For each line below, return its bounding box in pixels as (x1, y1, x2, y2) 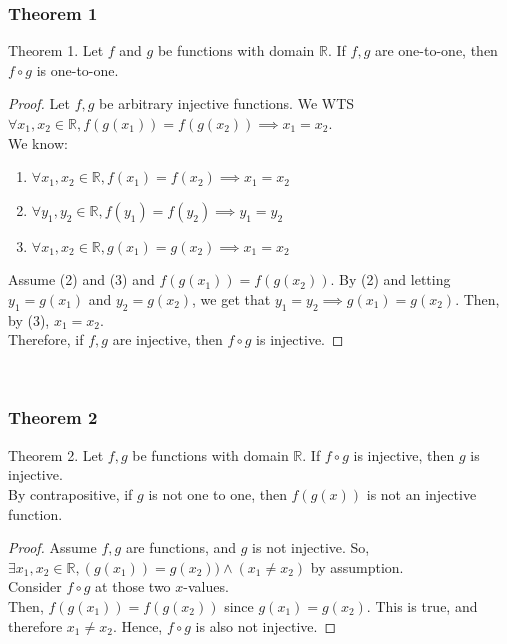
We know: (8, 132, 68, 153)
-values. (183, 576, 229, 597)
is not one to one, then (148, 483, 287, 504)
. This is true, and (366, 595, 478, 616)
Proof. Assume (8, 537, 97, 558)
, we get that (192, 288, 271, 309)
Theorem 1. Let (8, 40, 104, 61)
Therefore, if (8, 329, 84, 350)
